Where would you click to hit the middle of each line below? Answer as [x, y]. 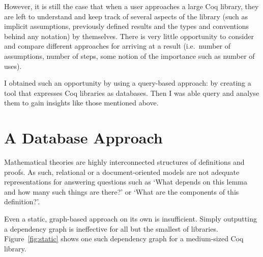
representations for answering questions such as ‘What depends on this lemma [126, 182]
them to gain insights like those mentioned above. [81, 103]
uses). [13, 66]
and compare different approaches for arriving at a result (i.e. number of [117, 46]
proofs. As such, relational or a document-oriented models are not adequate [122, 172]
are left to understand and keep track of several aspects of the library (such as [126, 16]
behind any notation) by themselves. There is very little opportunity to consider [129, 36]
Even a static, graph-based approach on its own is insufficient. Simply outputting [130, 219]
